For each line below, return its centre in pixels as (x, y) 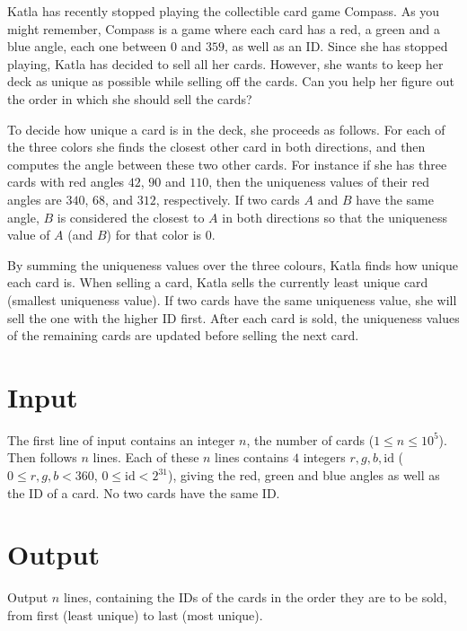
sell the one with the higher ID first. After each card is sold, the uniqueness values (233, 317)
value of (29, 235)
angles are (35, 199)
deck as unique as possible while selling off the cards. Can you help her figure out (231, 81)
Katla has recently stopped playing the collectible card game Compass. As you (224, 11)
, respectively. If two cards (228, 199)
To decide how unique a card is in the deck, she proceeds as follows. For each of (226, 129)
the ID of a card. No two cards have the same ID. (144, 492)
